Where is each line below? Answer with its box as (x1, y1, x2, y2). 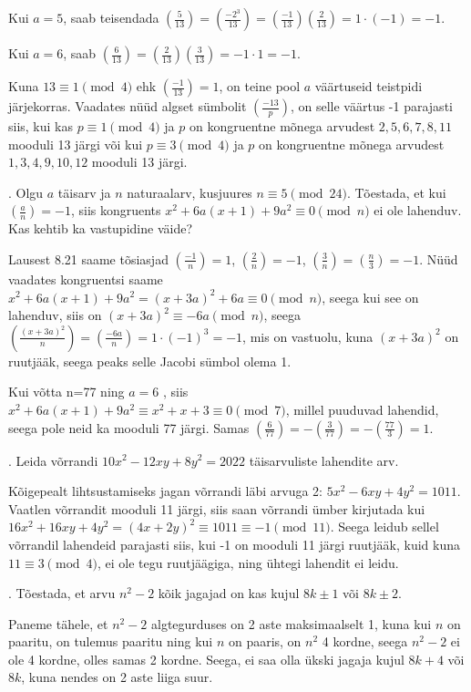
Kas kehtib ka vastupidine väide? (8, 219, 192, 238)
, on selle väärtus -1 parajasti (290, 97, 453, 115)
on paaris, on (228, 632, 302, 651)
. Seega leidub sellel (330, 517, 439, 536)
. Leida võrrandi (8, 450, 98, 470)
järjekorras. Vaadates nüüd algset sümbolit (8, 97, 247, 115)
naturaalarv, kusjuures (127, 182, 252, 201)
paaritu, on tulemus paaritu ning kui (8, 632, 213, 651)
